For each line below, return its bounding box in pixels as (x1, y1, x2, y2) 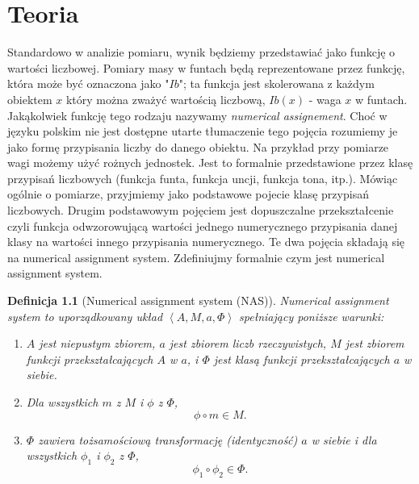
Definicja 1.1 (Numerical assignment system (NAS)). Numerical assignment (7, 292, 389, 309)
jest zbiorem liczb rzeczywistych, (169, 335, 327, 352)
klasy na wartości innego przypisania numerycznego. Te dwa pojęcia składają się (7, 233, 405, 250)
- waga (308, 90, 341, 107)
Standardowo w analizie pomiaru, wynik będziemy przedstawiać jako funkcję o (7, 44, 396, 60)
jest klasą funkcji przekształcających (213, 350, 390, 367)
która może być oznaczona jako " (7, 75, 170, 92)
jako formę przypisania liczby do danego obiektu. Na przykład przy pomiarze (7, 138, 389, 155)
